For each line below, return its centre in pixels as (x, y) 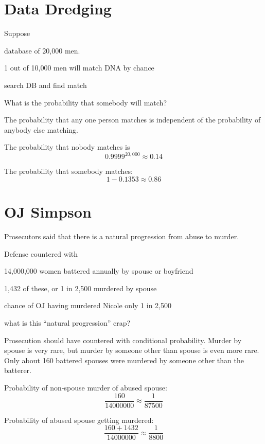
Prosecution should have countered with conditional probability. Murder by (123, 340)
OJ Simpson (48, 212)
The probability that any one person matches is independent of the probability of (132, 120)
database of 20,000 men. (42, 50)
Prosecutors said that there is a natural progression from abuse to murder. (122, 236)
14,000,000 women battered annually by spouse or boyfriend (99, 271)
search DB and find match (46, 85)
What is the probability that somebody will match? (85, 102)
